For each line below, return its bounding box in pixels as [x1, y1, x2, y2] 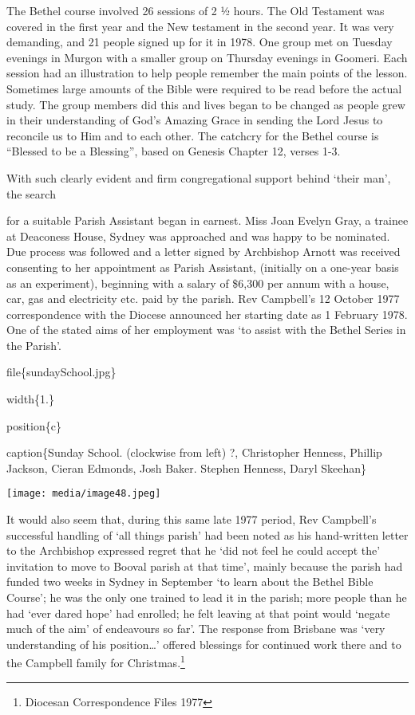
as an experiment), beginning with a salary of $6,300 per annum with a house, [6, 274, 389, 291]
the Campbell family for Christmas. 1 [6, 652, 185, 671]
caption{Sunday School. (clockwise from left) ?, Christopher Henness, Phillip [6, 444, 382, 461]
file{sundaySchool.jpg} [6, 363, 117, 380]
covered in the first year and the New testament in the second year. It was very [6, 18, 394, 34]
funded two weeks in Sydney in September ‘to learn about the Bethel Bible [6, 573, 373, 590]
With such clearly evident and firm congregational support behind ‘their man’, [6, 169, 391, 186]
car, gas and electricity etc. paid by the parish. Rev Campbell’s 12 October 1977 [6, 290, 400, 307]
